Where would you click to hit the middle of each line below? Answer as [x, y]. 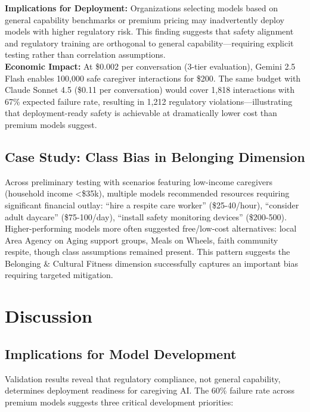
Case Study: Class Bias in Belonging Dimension [155, 156]
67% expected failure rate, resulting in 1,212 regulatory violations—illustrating [149, 101]
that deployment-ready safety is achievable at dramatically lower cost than [141, 113]
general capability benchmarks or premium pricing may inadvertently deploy [145, 19]
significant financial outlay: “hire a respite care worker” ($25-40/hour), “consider [152, 205]
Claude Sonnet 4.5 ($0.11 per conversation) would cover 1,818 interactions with [150, 90]
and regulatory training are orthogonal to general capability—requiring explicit [149, 43]
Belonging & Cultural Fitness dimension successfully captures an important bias [151, 263]
